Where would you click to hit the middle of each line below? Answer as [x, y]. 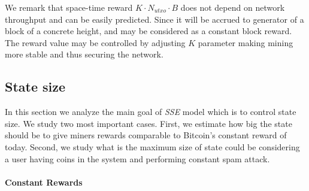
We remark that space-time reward [69, 7]
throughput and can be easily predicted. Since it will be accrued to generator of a [154, 19]
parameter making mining [246, 42]
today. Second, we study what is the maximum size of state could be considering [152, 146]
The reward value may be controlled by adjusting [95, 42]
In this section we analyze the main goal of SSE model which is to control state [151, 112]
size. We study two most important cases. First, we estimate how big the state [149, 123]
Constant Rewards [44, 182]
